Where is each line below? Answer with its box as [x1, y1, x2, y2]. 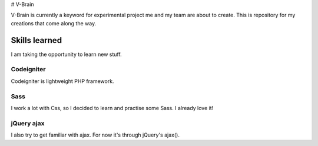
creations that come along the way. [11, 19, 97, 26]
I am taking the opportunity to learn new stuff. [11, 51, 122, 58]
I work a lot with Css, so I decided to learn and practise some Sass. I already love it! [11, 104, 214, 111]
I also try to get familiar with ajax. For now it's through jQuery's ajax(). [11, 131, 180, 138]
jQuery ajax [11, 119, 45, 127]
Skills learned [11, 35, 62, 45]
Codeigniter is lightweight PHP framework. [11, 77, 114, 85]
